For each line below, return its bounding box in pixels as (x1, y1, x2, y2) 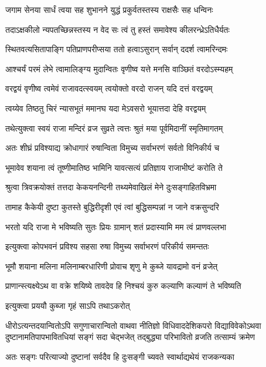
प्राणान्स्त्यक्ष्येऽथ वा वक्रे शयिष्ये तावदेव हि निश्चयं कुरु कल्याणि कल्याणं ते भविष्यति (5, 280, 241, 292)
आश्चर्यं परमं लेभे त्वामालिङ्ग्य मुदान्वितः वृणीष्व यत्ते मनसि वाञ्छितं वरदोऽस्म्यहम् (5, 62, 233, 75)
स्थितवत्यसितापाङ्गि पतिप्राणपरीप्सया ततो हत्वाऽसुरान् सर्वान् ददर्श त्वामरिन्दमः (5, 43, 228, 55)
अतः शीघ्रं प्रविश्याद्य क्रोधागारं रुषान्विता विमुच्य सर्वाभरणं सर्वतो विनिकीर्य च (5, 142, 220, 154)
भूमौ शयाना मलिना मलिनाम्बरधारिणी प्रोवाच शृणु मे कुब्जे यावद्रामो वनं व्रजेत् (5, 260, 218, 272)
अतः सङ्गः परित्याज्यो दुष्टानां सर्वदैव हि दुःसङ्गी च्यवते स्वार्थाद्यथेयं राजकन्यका (5, 350, 234, 362)
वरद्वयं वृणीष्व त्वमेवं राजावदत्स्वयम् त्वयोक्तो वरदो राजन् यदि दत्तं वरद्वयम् (5, 82, 213, 95)
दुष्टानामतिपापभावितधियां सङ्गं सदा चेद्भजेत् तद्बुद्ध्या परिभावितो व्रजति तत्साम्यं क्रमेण (5, 331, 255, 343)
